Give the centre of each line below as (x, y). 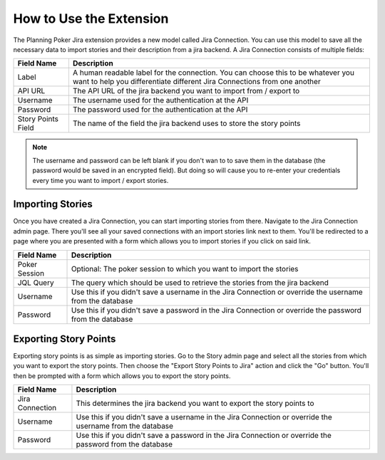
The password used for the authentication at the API (160, 110)
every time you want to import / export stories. (101, 180)
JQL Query (36, 283)
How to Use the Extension (91, 19)
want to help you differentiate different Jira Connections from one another (196, 82)
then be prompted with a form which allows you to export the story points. (122, 376)
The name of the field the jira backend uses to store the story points (186, 123)
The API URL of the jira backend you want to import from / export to (186, 91)
